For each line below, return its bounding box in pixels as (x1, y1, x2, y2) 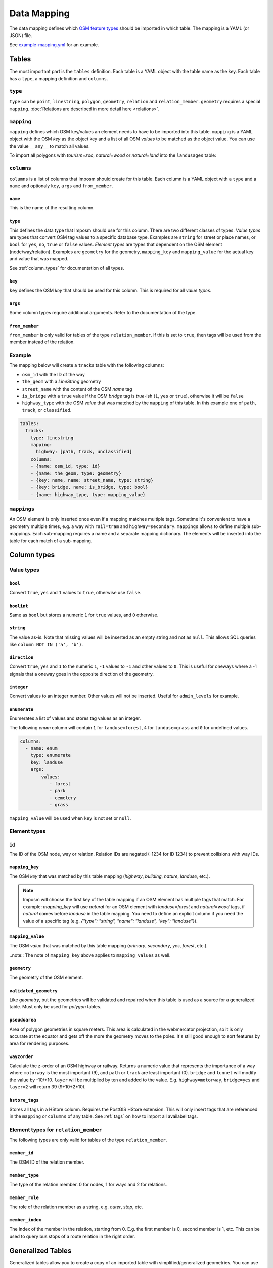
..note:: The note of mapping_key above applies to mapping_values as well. (9, 952, 171, 958)
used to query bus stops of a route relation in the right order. (9, 1233, 135, 1240)
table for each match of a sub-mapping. (9, 538, 93, 544)
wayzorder (9, 1053, 34, 1060)
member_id (9, 1150, 34, 1156)
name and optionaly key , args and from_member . (9, 183, 113, 189)
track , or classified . (22, 407, 72, 413)
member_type (9, 1172, 39, 1178)
